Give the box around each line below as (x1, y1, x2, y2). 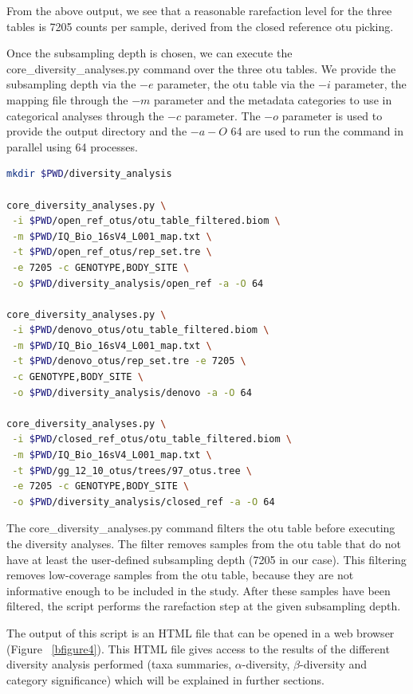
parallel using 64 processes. (6, 138, 138, 155)
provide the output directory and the (6, 123, 187, 139)
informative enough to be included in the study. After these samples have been (6, 582, 391, 598)
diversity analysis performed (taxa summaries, (6, 656, 232, 672)
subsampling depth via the (6, 76, 136, 92)
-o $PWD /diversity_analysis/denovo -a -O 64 (12, 386, 252, 398)
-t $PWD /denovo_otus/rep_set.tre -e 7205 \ (12, 355, 246, 367)
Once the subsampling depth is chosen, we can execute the (6, 45, 293, 61)
